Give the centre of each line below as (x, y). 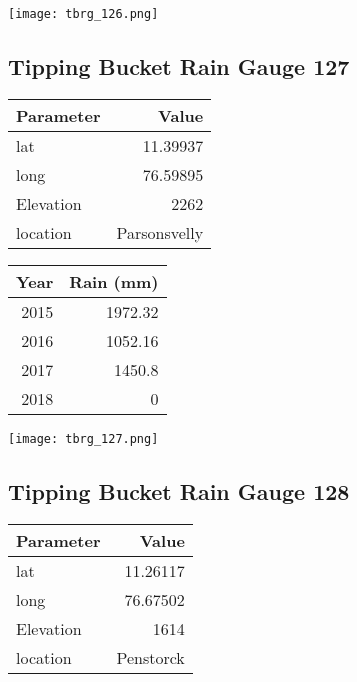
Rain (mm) (114, 281)
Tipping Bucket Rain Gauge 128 (179, 490)
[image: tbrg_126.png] (83, 14)
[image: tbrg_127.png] (83, 438)
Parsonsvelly (160, 232)
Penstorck (150, 657)
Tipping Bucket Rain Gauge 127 (179, 66)
